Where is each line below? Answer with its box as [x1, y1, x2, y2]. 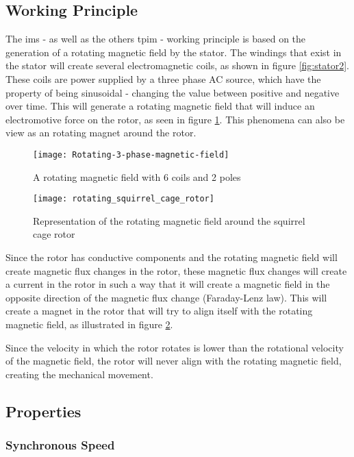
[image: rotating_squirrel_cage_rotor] [33, 194, 214, 204]
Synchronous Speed [5, 436, 115, 454]
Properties [5, 400, 81, 421]
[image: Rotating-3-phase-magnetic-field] [33, 149, 229, 160]
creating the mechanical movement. [5, 367, 153, 381]
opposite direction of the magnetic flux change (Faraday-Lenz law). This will [5, 290, 327, 304]
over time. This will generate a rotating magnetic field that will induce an [5, 99, 315, 113]
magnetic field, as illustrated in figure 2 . [5, 317, 173, 332]
